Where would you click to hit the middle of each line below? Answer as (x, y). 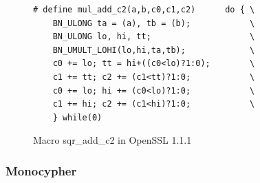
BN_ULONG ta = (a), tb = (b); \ (154, 23)
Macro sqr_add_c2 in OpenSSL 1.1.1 (112, 140)
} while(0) (77, 117)
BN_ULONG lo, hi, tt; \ (154, 37)
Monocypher (41, 170)
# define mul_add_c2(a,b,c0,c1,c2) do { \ (144, 10)
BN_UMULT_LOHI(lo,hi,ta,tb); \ (154, 50)
